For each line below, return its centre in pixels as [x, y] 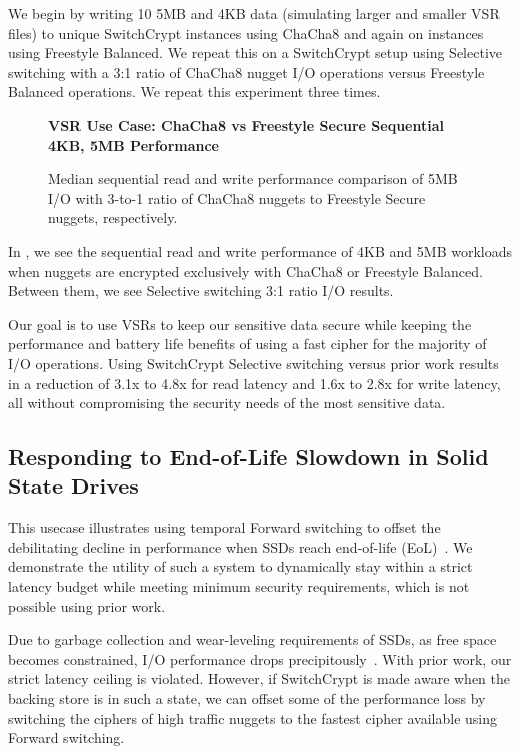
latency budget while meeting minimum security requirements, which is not [239, 586]
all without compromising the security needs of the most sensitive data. [227, 402]
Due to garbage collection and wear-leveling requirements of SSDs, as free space [252, 639]
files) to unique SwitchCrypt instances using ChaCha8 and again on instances [246, 32]
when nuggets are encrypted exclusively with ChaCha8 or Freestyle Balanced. [245, 270]
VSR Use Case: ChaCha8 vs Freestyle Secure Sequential [246, 124]
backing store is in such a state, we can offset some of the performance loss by [247, 698]
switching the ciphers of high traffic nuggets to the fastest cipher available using [253, 717]
